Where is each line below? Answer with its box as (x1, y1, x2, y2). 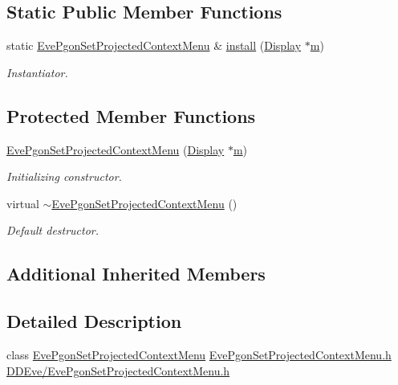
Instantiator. (6, 63, 68, 80)
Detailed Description (6, 309, 182, 334)
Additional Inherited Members (6, 261, 266, 286)
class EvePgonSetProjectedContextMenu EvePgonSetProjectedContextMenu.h (6, 346, 392, 362)
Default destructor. (6, 222, 99, 239)
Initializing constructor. (6, 168, 122, 185)
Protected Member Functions (6, 103, 256, 128)
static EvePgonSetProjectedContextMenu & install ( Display (6, 37, 302, 54)
